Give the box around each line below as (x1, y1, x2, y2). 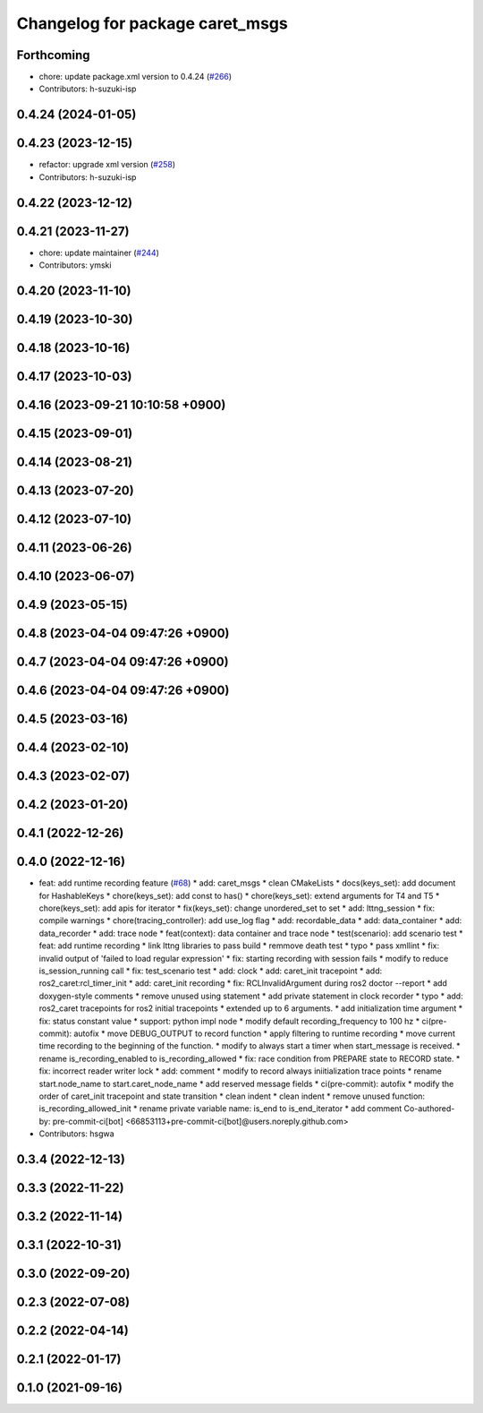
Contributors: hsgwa (38, 1128, 115, 1139)
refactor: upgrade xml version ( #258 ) (38, 159, 176, 170)
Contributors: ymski (38, 260, 112, 270)
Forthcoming (16, 47, 90, 63)
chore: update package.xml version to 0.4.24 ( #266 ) (38, 72, 233, 82)
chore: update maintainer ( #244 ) (38, 247, 160, 258)
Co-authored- (403, 1103, 455, 1114)
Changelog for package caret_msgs (16, 13, 288, 33)
